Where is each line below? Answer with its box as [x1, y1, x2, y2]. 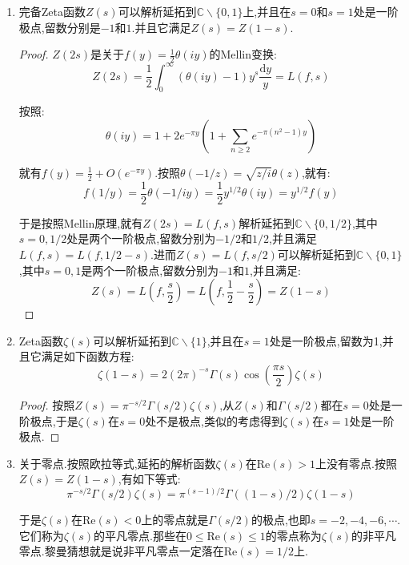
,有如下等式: [118, 470, 181, 487]
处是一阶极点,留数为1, [269, 332, 383, 349]
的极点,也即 [251, 511, 311, 527]
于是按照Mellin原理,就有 [18, 214, 143, 231]
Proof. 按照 [18, 396, 75, 413]
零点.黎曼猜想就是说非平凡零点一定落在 [18, 543, 224, 559]
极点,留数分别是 [18, 18, 101, 35]
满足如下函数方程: [41, 348, 134, 365]
